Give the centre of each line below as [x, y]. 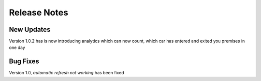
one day [17, 47]
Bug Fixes [24, 62]
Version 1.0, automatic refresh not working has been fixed [66, 73]
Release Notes [39, 12]
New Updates [30, 29]
